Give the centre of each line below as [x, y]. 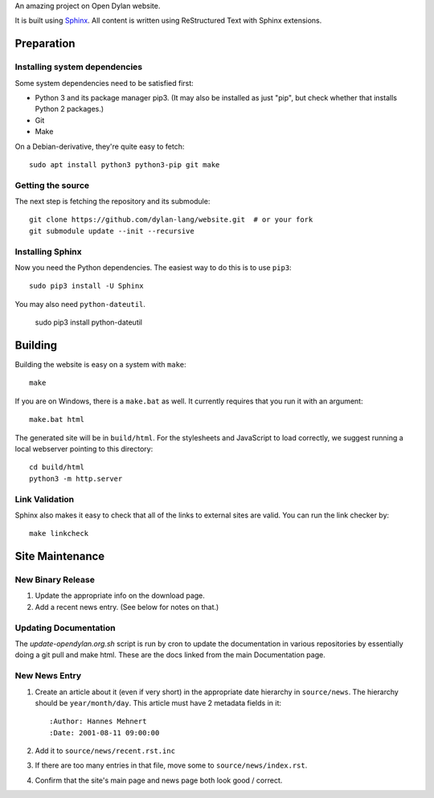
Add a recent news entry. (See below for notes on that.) [127, 607]
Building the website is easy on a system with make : [100, 365]
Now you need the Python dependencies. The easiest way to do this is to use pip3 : [154, 267]
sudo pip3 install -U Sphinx [86, 286]
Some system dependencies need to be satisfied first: [104, 83]
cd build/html [57, 467]
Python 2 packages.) [70, 109]
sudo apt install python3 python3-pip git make [125, 164]
